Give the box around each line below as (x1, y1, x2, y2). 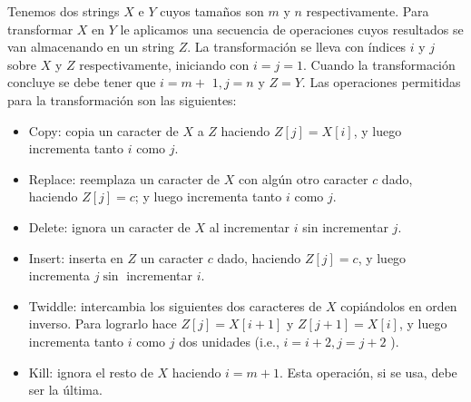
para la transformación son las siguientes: (7, 90, 237, 109)
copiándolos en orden (340, 296, 457, 315)
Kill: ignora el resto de (28, 362, 153, 381)
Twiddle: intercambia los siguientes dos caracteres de (28, 296, 322, 315)
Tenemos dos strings (7, 2, 120, 20)
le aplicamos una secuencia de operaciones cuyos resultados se (120, 19, 464, 38)
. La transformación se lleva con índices (187, 37, 407, 56)
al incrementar (209, 217, 290, 236)
